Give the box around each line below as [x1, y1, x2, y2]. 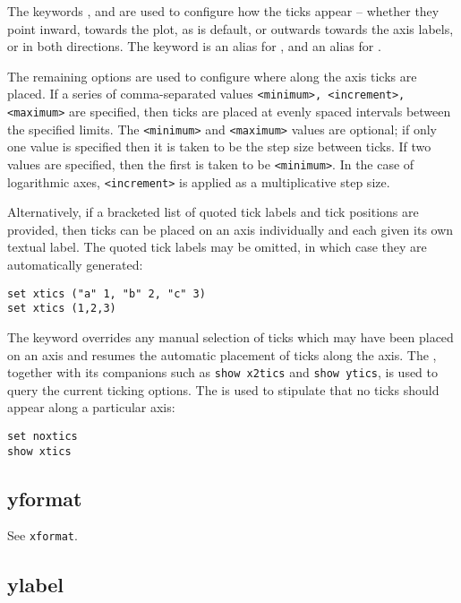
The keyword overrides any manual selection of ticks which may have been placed [7, 327, 454, 346]
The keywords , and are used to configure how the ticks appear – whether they [7, 2, 440, 20]
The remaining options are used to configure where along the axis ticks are [7, 66, 417, 85]
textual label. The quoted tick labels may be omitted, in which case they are [7, 237, 427, 256]
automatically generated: [7, 255, 143, 274]
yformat [7, 484, 82, 512]
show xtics [7, 444, 72, 458]
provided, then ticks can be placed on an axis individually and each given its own [7, 220, 454, 238]
